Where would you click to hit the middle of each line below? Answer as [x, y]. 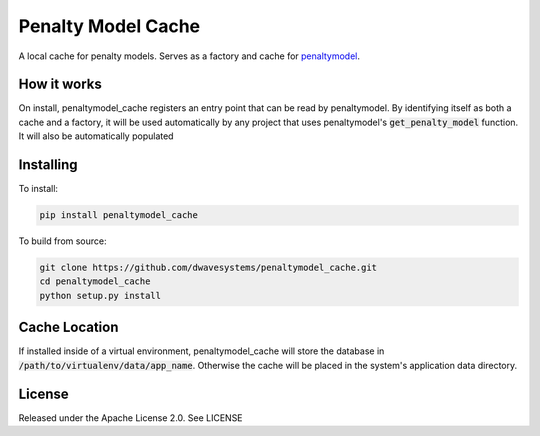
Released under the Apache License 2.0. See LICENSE [131, 417]
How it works [60, 84]
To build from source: [62, 241]
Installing [48, 165]
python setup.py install [100, 295]
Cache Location [68, 327]
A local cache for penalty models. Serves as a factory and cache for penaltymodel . [189, 56]
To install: [38, 189]
